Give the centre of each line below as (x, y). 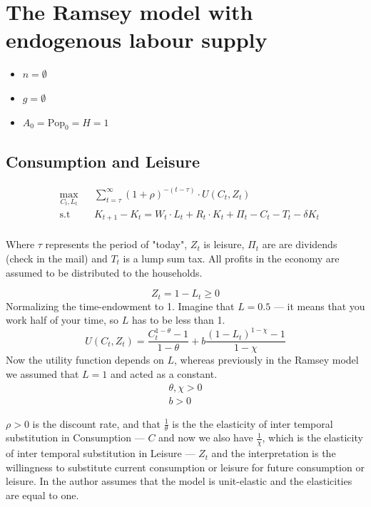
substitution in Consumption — (75, 437)
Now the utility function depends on (85, 360)
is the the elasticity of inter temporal (253, 423)
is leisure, (224, 244)
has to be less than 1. (178, 320)
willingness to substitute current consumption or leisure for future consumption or (185, 467)
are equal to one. (42, 495)
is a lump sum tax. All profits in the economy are (231, 258)
